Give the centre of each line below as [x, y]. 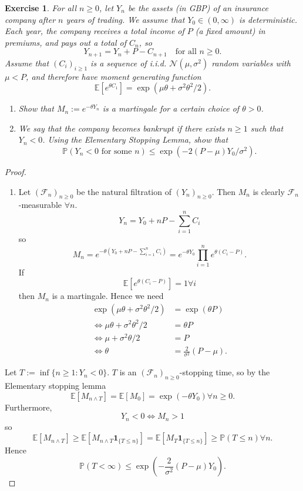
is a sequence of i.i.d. [129, 63]
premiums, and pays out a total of [66, 42]
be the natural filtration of [124, 191]
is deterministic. [268, 19]
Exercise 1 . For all [41, 8]
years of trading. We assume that [125, 19]
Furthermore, [28, 407]
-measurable [40, 205]
